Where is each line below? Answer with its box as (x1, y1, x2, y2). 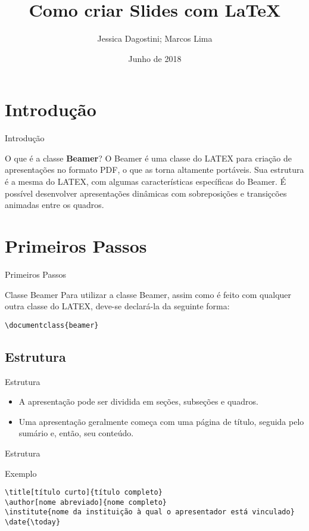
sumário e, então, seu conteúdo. (18, 427, 134, 439)
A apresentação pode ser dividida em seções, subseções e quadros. (18, 395, 258, 408)
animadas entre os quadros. (5, 198, 104, 211)
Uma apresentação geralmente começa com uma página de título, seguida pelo (18, 415, 304, 427)
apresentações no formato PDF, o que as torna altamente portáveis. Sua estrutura (5, 163, 304, 176)
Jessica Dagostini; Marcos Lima (97, 32, 213, 45)
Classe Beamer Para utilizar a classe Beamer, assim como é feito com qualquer (5, 288, 292, 300)
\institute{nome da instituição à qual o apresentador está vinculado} (5, 508, 295, 517)
